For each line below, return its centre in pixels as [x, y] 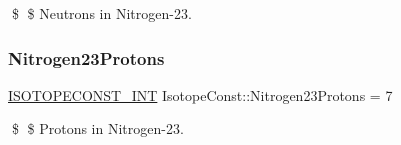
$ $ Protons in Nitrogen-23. [97, 128]
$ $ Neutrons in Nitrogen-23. [101, 13]
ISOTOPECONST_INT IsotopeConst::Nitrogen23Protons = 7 [200, 94]
